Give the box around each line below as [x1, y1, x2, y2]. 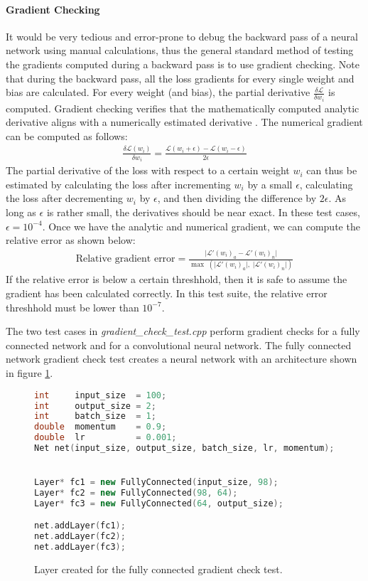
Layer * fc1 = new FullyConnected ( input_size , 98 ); [34, 477, 278, 488]
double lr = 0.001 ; [34, 432, 177, 443]
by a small [247, 176, 293, 191]
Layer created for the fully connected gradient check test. [34, 562, 283, 577]
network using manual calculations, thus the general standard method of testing [6, 43, 354, 58]
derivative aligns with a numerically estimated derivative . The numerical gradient [6, 114, 363, 129]
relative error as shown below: [6, 233, 136, 247]
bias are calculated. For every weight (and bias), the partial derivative [6, 85, 310, 100]
